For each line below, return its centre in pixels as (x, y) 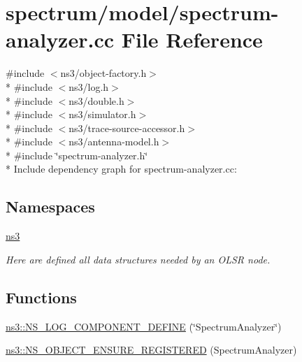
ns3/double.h (96, 100)
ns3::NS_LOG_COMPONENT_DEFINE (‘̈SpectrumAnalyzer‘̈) (144, 326)
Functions (41, 297)
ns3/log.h (89, 86)
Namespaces (50, 207)
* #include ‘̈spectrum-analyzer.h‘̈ (77, 155)
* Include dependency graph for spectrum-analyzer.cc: (121, 169)
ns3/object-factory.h (103, 73)
